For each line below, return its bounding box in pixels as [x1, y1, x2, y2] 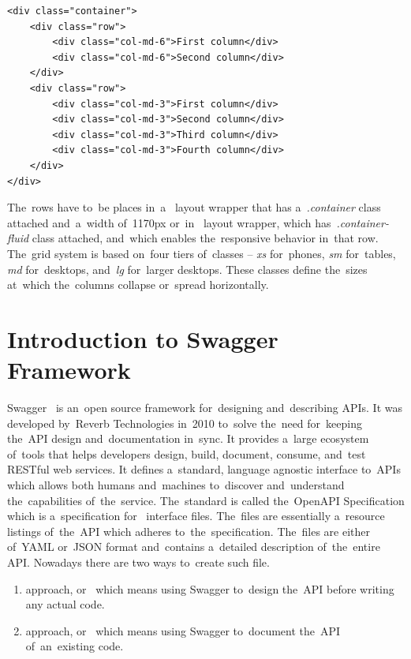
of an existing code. [25, 638, 124, 654]
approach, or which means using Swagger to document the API [25, 622, 341, 638]
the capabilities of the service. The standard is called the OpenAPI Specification [7, 492, 405, 508]
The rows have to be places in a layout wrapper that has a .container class [7, 199, 381, 215]
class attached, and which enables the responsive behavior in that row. [32, 230, 379, 246]
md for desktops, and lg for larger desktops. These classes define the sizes [7, 260, 368, 277]
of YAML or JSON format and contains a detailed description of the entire [7, 538, 380, 555]
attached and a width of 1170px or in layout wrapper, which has [7, 214, 331, 230]
